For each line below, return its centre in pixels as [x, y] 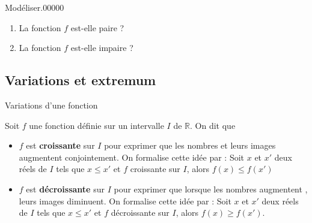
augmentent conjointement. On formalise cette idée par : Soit [132, 157]
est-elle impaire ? [102, 48]
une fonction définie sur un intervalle [96, 125]
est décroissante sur [65, 189]
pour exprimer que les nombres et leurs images [190, 145]
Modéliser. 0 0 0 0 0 [35, 7]
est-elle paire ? [97, 27]
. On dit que [213, 125]
